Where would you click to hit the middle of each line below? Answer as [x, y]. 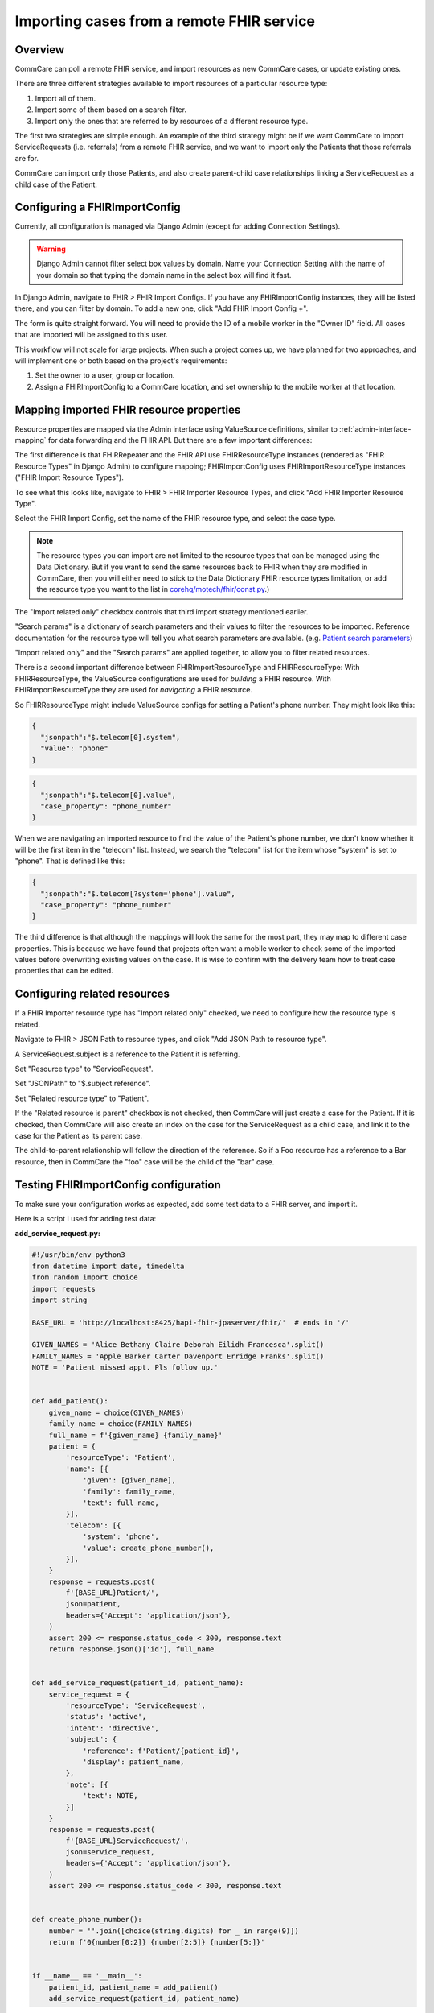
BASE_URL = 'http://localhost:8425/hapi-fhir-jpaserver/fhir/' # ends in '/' [190, 1322]
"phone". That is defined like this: [70, 861]
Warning [51, 249]
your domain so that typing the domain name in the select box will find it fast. [164, 275]
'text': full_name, [121, 1503]
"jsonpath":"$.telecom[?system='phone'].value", [138, 893]
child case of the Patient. [56, 184]
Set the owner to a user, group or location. [105, 375]
